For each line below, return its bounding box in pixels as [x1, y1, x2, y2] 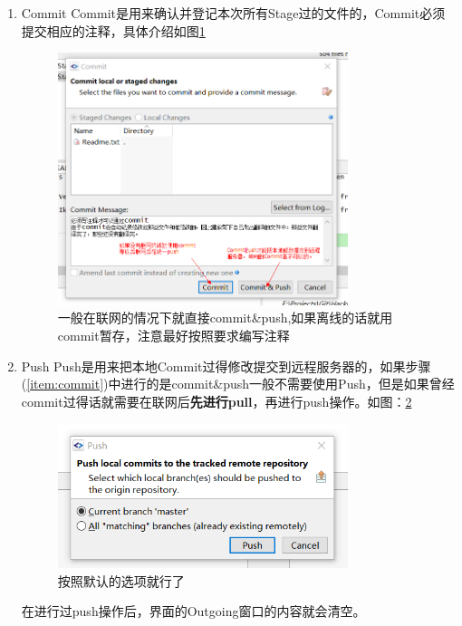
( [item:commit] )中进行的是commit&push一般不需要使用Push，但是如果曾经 [21, 374, 455, 393]
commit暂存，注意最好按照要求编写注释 [57, 325, 290, 344]
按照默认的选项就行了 [57, 571, 185, 590]
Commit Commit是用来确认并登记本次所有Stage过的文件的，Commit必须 [21, 4, 446, 22]
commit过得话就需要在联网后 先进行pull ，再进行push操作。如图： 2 [21, 391, 412, 410]
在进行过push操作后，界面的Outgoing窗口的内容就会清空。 [21, 602, 366, 621]
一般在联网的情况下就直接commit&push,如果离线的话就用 [57, 308, 393, 327]
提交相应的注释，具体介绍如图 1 [21, 21, 206, 40]
